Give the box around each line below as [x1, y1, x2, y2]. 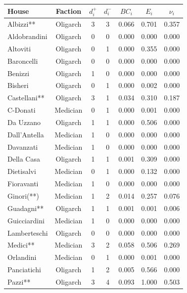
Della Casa [7, 154, 40, 164]
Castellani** [7, 92, 45, 103]
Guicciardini [7, 215, 45, 225]
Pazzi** [7, 276, 31, 287]
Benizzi [7, 68, 30, 78]
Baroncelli [7, 55, 38, 66]
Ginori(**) [7, 190, 39, 201]
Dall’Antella [7, 129, 44, 139]
